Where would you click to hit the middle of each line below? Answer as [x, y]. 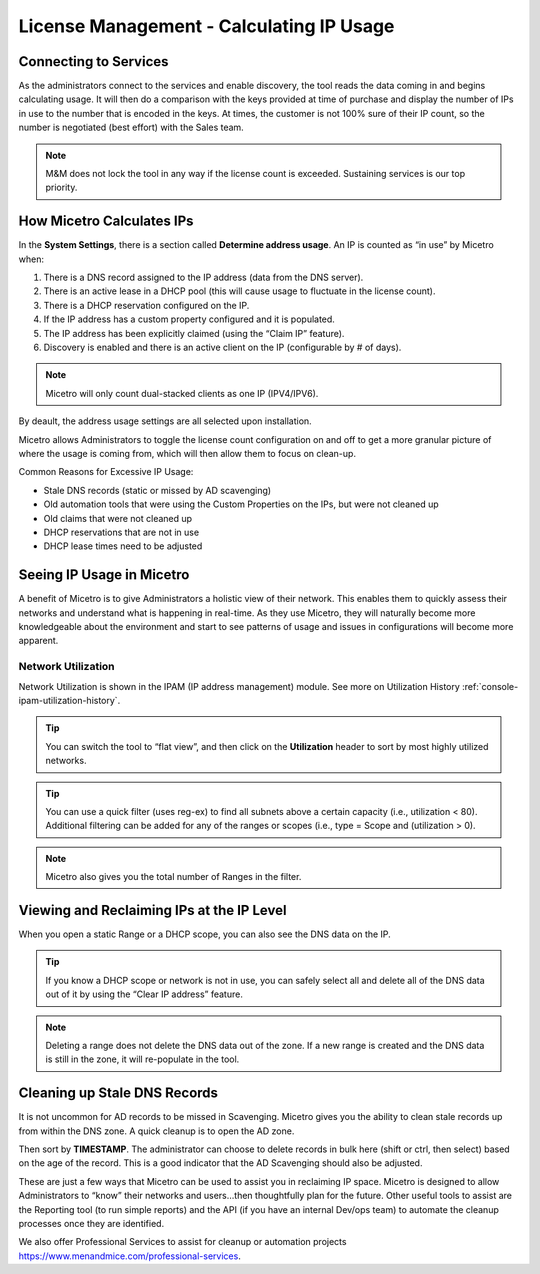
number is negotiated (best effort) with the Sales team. [131, 127]
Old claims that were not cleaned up [118, 518]
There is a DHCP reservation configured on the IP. [146, 305]
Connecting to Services [93, 61]
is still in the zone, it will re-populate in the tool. [142, 1059]
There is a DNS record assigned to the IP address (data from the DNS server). [203, 277]
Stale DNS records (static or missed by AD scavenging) [157, 490]
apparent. [38, 641]
